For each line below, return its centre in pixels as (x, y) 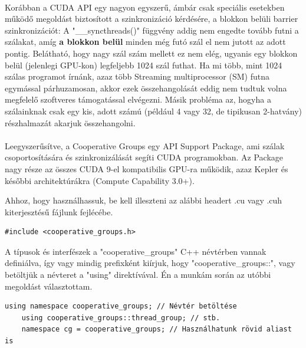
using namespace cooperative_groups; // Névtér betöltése (121, 306)
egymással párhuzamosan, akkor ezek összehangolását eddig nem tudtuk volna (146, 88)
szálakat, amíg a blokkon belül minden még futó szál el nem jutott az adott (145, 42)
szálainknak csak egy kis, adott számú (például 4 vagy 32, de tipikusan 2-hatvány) (153, 111)
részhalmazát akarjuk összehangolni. (70, 122)
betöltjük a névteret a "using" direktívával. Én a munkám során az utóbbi (138, 275)
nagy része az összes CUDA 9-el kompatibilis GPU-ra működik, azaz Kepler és (147, 168)
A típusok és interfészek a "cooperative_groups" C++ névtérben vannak (136, 251)
